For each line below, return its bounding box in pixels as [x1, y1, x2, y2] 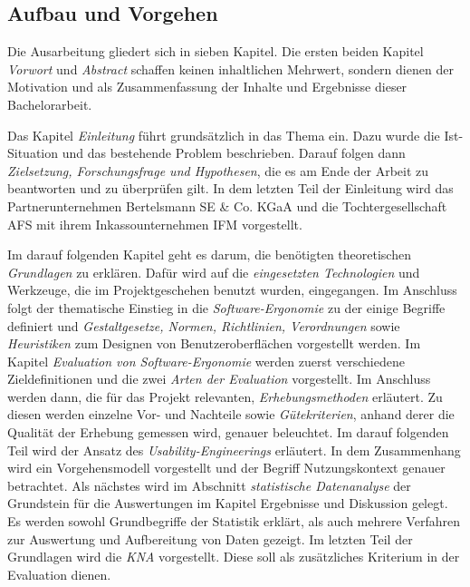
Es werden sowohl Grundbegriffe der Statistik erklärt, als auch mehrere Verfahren [7, 512, 460, 531]
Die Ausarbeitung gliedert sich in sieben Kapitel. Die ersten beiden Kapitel [7, 42, 424, 61]
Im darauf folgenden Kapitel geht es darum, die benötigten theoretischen [7, 245, 411, 264]
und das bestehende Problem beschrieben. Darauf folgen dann [62, 143, 406, 162]
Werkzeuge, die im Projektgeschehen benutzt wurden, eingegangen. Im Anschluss [7, 280, 457, 299]
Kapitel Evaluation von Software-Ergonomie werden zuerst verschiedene [7, 351, 405, 370]
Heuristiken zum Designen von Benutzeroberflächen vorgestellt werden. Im [7, 334, 421, 353]
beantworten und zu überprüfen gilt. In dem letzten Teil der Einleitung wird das [7, 179, 454, 198]
